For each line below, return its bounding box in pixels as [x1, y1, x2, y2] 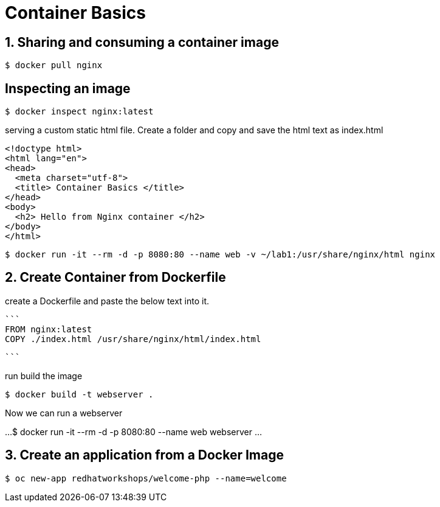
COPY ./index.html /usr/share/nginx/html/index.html [5, 334, 261, 344]
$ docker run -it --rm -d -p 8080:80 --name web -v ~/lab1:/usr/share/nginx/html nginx [5, 250, 436, 260]
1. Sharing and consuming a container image [5, 34, 279, 50]
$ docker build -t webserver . [5, 389, 154, 399]
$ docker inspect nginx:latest [5, 107, 154, 117]
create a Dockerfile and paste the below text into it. [5, 295, 210, 306]
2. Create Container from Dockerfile [5, 270, 226, 285]
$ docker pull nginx [5, 60, 103, 71]
